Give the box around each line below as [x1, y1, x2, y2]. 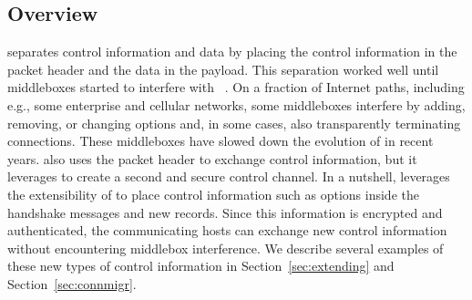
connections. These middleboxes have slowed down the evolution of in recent [7, 131, 434, 150]
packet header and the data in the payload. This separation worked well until [7, 59, 439, 78]
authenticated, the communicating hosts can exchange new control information [7, 221, 447, 240]
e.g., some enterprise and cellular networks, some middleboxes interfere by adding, [7, 95, 466, 114]
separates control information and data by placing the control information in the [7, 42, 457, 61]
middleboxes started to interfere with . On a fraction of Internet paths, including [7, 78, 465, 97]
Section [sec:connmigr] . [7, 274, 137, 293]
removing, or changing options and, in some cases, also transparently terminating [7, 113, 461, 132]
